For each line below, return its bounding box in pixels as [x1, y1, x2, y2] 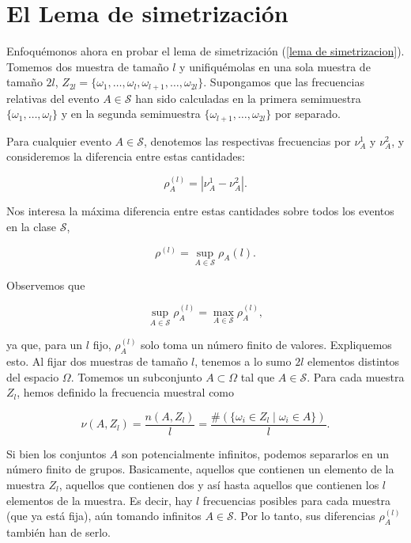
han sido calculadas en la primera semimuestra [135, 89, 361, 106]
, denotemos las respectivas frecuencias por [143, 132, 351, 149]
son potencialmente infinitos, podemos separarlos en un [122, 445, 390, 461]
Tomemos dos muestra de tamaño [6, 58, 169, 74]
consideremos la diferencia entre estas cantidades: [6, 148, 245, 165]
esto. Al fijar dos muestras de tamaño [6, 352, 188, 369]
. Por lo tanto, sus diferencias [233, 507, 375, 524]
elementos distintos [307, 352, 400, 369]
